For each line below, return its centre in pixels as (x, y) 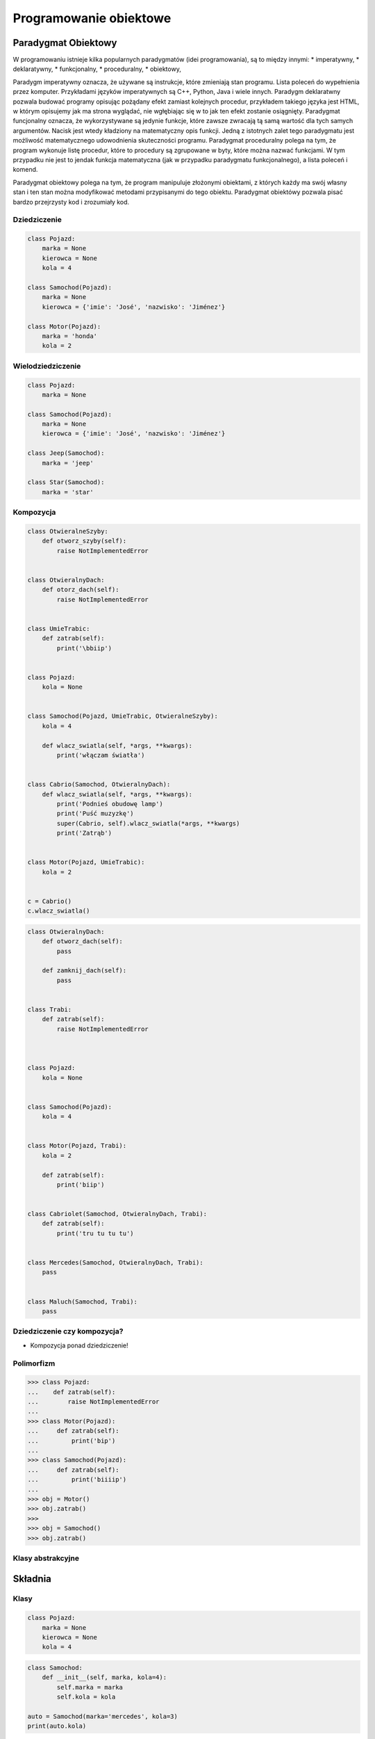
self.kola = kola (86, 1697)
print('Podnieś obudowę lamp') (110, 804)
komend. (25, 170)
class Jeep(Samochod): (66, 453)
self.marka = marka (90, 1687)
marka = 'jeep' (68, 463)
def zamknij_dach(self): (84, 971)
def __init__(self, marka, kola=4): (104, 1677)
